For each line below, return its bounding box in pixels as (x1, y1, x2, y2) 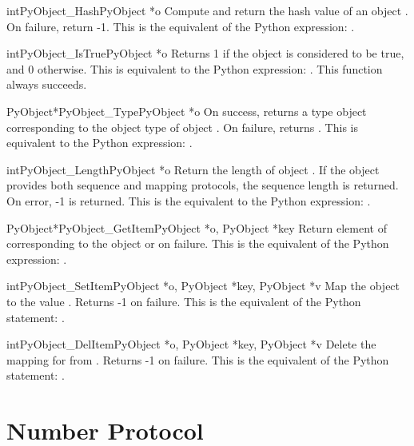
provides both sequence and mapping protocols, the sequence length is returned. (6, 177, 399, 193)
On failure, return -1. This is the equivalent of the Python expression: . (6, 18, 355, 34)
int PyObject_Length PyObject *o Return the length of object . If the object (6, 161, 380, 177)
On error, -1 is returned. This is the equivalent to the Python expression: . (6, 192, 371, 209)
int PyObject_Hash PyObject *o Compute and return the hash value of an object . (6, 2, 408, 18)
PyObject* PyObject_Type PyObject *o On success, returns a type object (6, 102, 367, 119)
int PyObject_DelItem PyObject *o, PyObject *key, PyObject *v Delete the (6, 336, 376, 352)
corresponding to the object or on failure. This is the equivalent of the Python (6, 235, 389, 252)
